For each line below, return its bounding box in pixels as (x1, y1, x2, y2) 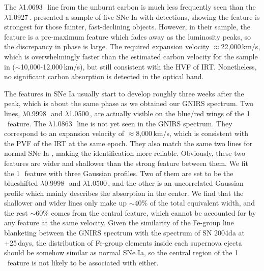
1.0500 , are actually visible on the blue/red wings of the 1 (69, 108, 250, 118)
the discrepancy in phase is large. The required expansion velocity (4, 41, 210, 52)
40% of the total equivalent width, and (134, 197, 255, 208)
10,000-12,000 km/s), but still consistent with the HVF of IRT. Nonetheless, (20, 61, 257, 72)
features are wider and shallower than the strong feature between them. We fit (4, 157, 248, 168)
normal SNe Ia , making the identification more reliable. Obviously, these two (4, 148, 245, 158)
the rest (4, 207, 28, 218)
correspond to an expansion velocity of (4, 128, 124, 139)
